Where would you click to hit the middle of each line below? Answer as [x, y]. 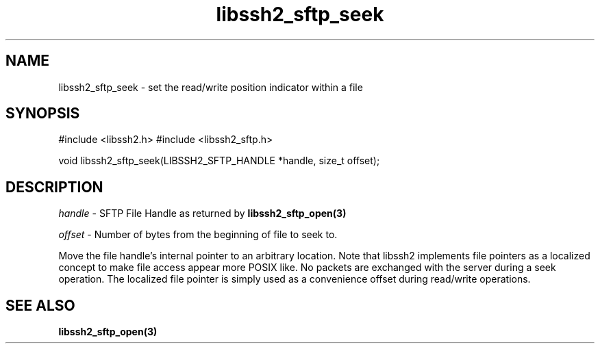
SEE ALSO [40, 305]
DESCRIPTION [54, 187]
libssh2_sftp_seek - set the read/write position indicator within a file [211, 87]
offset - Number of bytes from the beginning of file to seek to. [198, 235]
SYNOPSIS [43, 114]
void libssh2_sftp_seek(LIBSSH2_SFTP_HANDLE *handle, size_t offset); [219, 161]
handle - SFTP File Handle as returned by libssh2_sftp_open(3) [202, 214]
